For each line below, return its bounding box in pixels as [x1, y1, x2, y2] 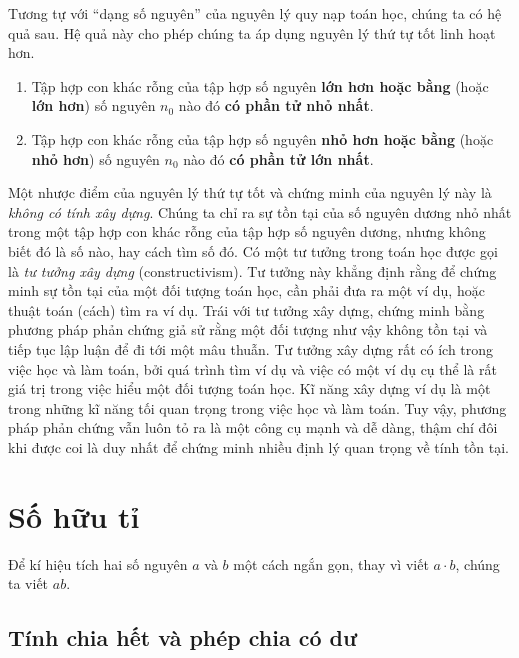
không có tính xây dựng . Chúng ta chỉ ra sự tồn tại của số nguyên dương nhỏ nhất [8, 201, 512, 222]
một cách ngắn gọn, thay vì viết [233, 553, 429, 574]
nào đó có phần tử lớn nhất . [183, 148, 374, 169]
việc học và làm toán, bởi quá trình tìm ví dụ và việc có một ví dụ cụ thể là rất [8, 358, 497, 379]
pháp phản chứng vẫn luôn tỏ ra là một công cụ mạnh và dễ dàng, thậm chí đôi [8, 417, 498, 438]
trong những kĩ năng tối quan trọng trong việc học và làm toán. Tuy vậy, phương [8, 397, 507, 418]
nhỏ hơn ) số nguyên [31, 148, 160, 169]
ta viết [8, 573, 49, 594]
